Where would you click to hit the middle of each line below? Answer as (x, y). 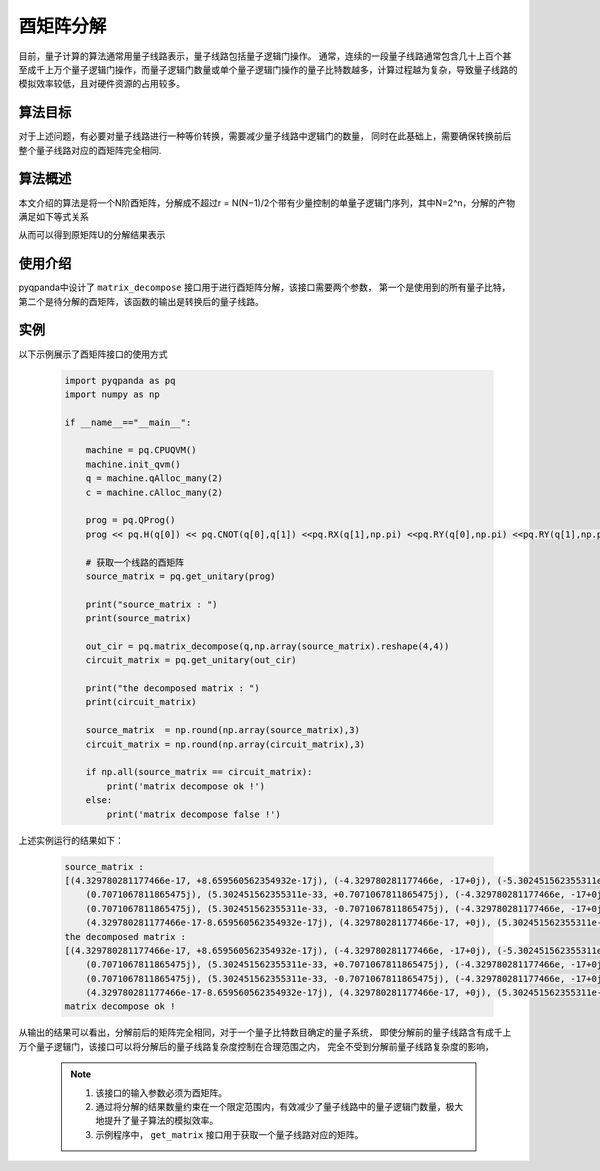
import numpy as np (112, 394)
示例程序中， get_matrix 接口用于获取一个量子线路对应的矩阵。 (229, 1134)
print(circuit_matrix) (141, 702)
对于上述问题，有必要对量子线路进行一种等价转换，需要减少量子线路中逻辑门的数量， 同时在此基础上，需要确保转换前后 (265, 136)
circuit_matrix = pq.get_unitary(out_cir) (191, 660)
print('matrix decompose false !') (194, 814)
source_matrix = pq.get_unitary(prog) (180, 576)
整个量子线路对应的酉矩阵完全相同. (90, 150)
